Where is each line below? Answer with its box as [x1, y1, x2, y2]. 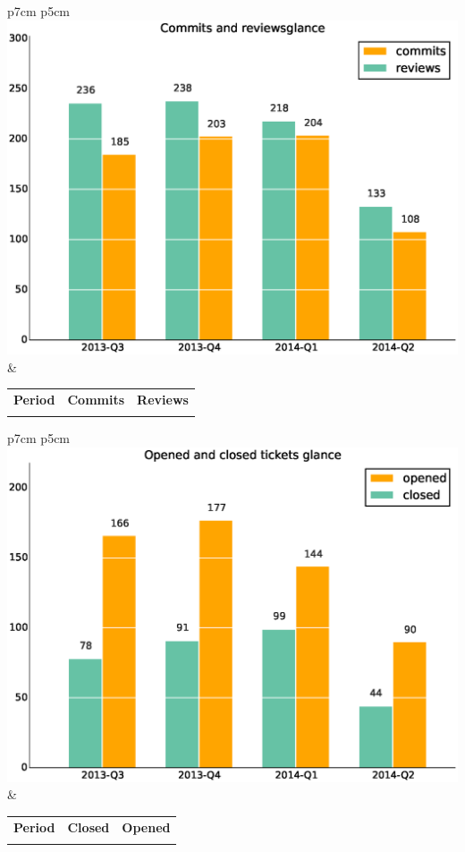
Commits [67, 390, 125, 409]
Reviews [137, 390, 189, 409]
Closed [67, 817, 110, 836]
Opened [122, 817, 171, 836]
